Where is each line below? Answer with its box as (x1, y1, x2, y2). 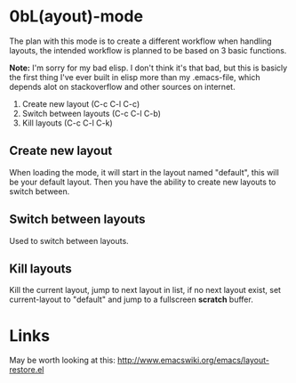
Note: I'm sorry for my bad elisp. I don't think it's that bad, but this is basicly (9, 62, 288, 73)
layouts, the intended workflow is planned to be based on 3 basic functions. (9, 45, 287, 55)
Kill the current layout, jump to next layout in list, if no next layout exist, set (9, 285, 282, 296)
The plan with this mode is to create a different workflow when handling (9, 36, 273, 46)
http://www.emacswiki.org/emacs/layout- (116, 354, 269, 366)
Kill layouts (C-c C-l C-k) (21, 118, 113, 128)
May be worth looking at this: (9, 354, 116, 366)
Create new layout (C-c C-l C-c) (21, 98, 140, 109)
